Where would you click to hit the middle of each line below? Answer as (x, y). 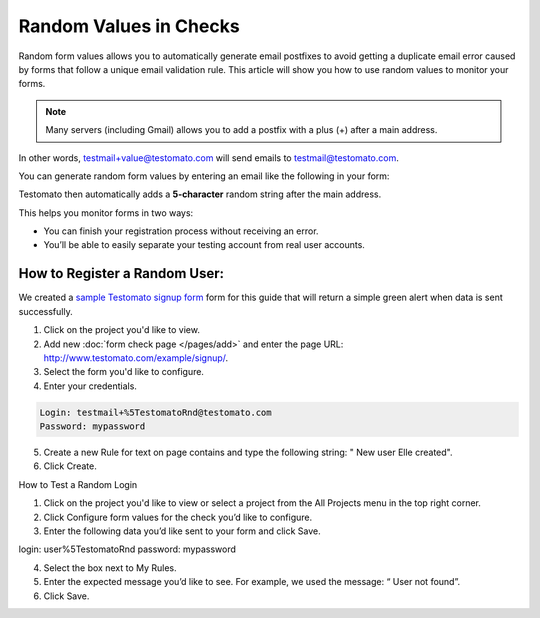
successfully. (46, 311)
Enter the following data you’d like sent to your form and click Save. (182, 531)
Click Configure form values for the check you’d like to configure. (178, 517)
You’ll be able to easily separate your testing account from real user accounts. (204, 245)
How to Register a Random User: (121, 273)
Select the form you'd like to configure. (124, 372)
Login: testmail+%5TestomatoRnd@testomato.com (155, 412)
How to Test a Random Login (78, 484)
